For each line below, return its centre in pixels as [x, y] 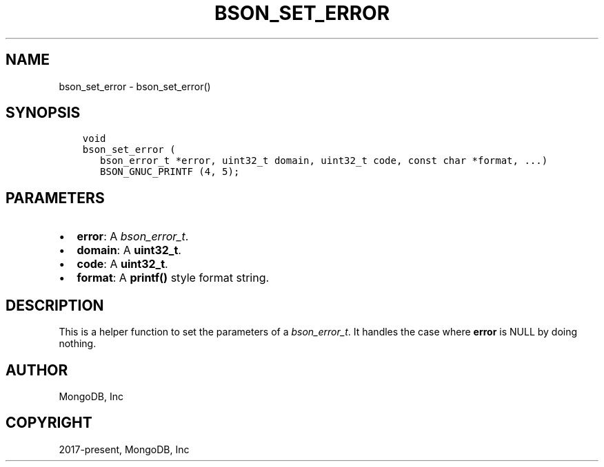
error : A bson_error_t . [133, 237]
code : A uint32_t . [122, 264]
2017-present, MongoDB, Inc [124, 449]
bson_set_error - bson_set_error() [135, 86]
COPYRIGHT [49, 423]
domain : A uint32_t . [129, 250]
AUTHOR [37, 370]
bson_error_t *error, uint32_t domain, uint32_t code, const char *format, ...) [324, 161]
